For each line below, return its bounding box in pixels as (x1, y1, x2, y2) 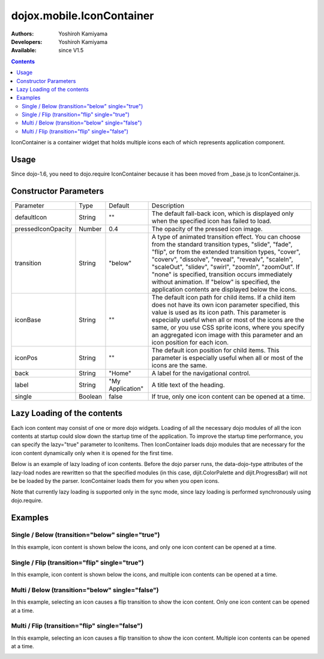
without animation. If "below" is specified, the (151, 278, 280, 286)
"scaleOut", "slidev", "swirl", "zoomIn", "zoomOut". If (151, 263, 300, 271)
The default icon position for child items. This (151, 346, 280, 355)
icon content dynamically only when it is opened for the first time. (11, 449, 173, 456)
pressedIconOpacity (14, 225, 72, 233)
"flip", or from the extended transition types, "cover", (151, 248, 301, 256)
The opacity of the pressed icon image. (151, 225, 263, 233)
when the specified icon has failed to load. (151, 217, 272, 225)
